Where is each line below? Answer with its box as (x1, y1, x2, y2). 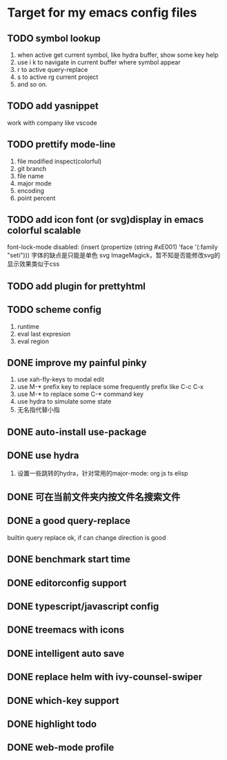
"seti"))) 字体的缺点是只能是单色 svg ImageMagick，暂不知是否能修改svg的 (7, 251, 221, 260)
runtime (17, 322, 40, 330)
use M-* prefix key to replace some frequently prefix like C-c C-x (17, 383, 204, 391)
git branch (17, 164, 47, 172)
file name (17, 172, 44, 180)
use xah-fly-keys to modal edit (17, 375, 105, 383)
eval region (17, 337, 50, 345)
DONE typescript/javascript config (7, 601, 159, 613)
